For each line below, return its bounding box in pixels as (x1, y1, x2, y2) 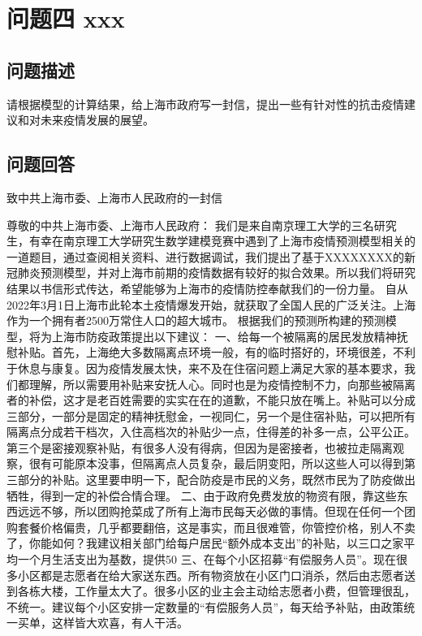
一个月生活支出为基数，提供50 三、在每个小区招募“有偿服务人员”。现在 (17, 551, 396, 568)
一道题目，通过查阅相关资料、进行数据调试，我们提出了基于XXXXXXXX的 (6, 248, 404, 265)
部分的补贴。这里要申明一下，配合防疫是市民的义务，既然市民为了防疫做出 (17, 471, 416, 488)
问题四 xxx (6, 2, 125, 35)
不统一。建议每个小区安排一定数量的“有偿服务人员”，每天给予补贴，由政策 (6, 598, 404, 615)
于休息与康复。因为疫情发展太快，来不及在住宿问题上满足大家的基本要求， (6, 359, 404, 376)
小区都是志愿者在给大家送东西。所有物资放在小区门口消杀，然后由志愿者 (17, 566, 404, 583)
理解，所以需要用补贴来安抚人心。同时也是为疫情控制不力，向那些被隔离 (28, 375, 416, 392)
